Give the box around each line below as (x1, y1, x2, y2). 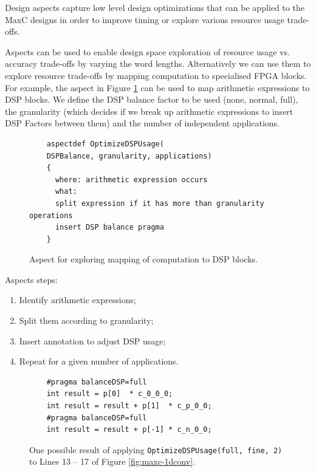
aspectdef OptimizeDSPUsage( (46, 139, 164, 148)
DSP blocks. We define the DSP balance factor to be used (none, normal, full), (5, 93, 298, 106)
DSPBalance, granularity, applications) (46, 151, 212, 160)
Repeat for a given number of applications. (19, 355, 179, 368)
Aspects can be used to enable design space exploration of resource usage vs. (5, 45, 290, 58)
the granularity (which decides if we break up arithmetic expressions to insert (5, 104, 294, 117)
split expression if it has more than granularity (55, 199, 264, 208)
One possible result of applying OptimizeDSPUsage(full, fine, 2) (29, 443, 283, 456)
